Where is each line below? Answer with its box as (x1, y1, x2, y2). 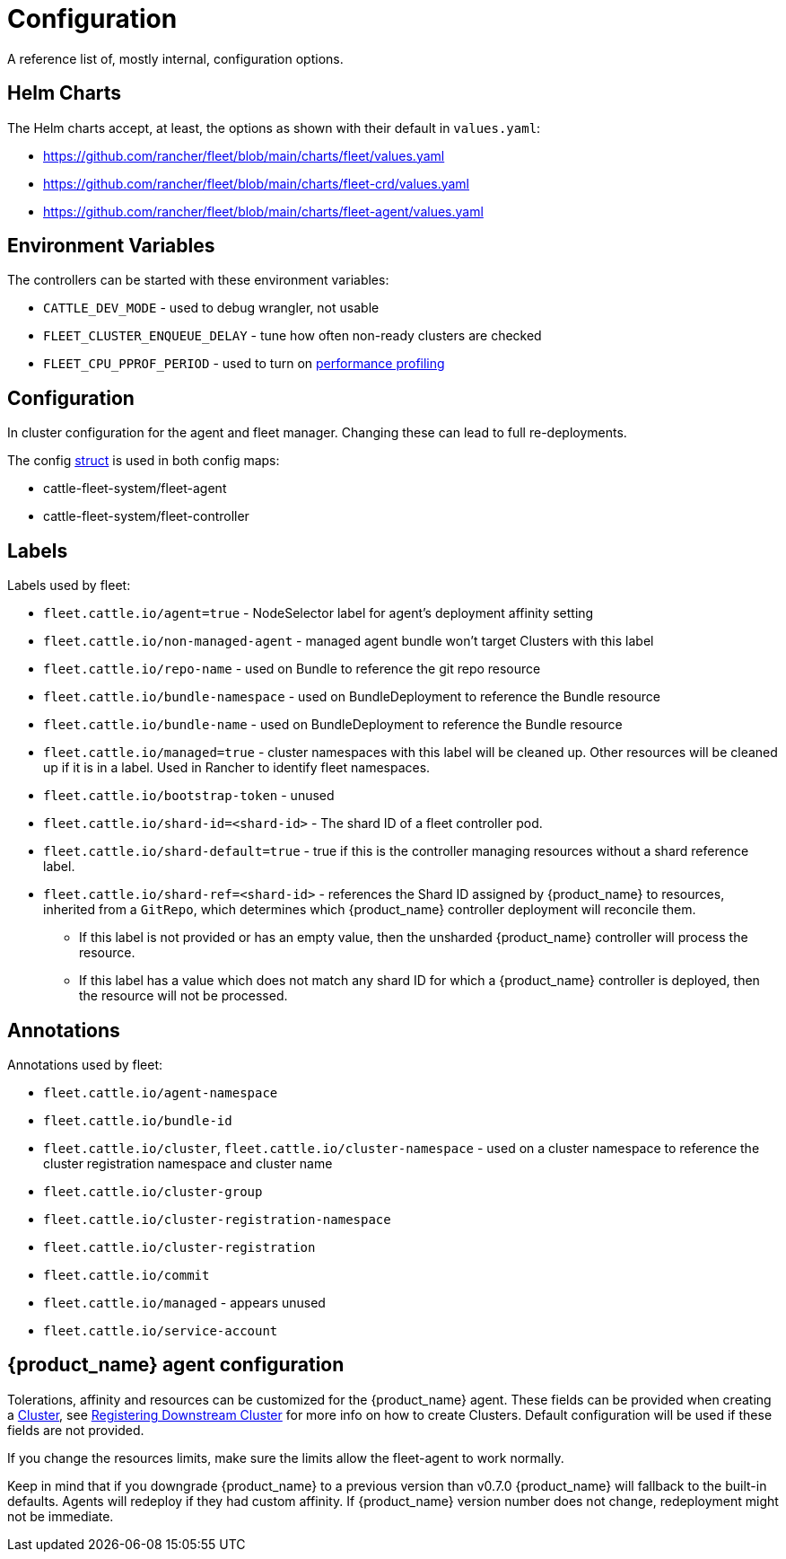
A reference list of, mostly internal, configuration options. (7, 50, 344, 66)
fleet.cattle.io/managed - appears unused (43, 1294, 326, 1310)
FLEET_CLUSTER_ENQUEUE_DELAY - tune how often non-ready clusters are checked (43, 328, 542, 344)
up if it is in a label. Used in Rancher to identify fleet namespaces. (43, 760, 431, 776)
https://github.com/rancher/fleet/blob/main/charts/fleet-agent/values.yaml (43, 203, 484, 219)
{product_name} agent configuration (7, 1353, 345, 1377)
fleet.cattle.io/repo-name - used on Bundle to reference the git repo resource (43, 661, 541, 677)
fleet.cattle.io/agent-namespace (43, 1085, 278, 1100)
